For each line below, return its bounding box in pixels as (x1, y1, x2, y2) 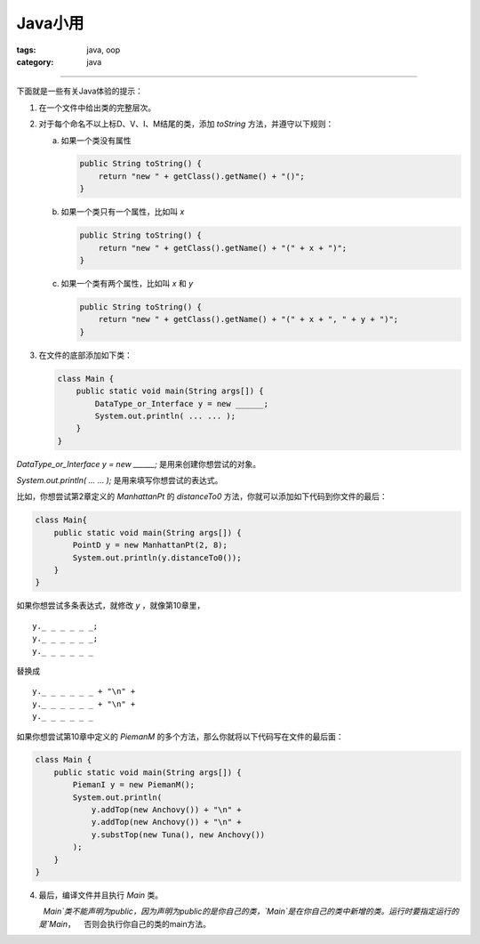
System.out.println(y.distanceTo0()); (72, 553, 242, 562)
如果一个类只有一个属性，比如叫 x (60, 206, 185, 217)
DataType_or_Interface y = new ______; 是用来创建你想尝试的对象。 (16, 458, 261, 469)
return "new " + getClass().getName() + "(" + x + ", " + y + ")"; (98, 314, 399, 325)
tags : (16, 44, 36, 55)
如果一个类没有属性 (60, 134, 132, 146)
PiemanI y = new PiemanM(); (72, 779, 196, 790)
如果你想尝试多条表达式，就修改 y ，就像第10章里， (16, 601, 205, 611)
